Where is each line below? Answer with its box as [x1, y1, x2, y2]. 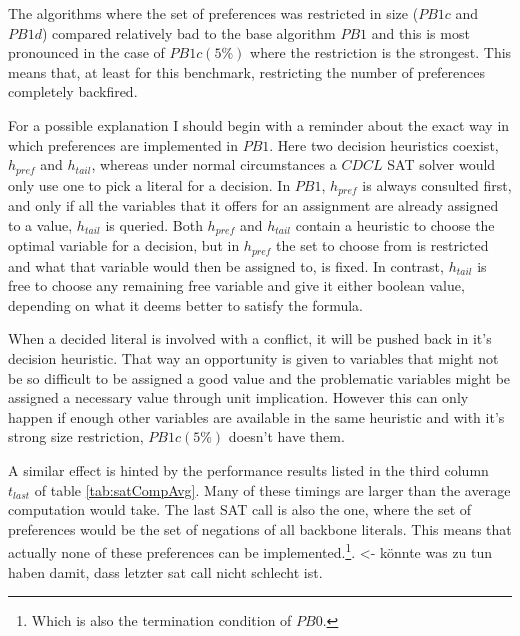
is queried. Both [105, 214, 203, 235]
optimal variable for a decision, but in [8, 235, 240, 256]
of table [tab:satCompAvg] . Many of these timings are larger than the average [34, 479, 511, 500]
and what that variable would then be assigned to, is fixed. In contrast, [8, 255, 444, 276]
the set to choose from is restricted [276, 235, 489, 256]
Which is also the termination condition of [31, 610, 292, 631]
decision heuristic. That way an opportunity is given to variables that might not [8, 347, 499, 368]
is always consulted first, [362, 174, 512, 195]
